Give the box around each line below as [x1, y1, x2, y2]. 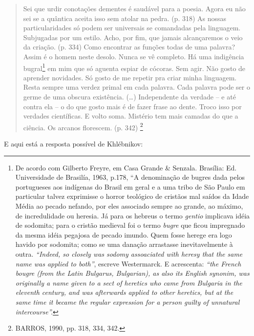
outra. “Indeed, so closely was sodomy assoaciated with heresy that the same [15, 248, 243, 259]
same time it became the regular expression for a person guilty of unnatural [15, 296, 240, 307]
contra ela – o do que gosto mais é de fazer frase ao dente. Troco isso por [23, 101, 242, 111]
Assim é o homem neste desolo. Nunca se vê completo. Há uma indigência [23, 51, 244, 61]
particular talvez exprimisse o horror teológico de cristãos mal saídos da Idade [15, 191, 249, 201]
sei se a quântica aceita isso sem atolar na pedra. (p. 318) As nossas [23, 13, 227, 23]
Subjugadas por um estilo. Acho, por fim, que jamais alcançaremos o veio [23, 32, 243, 42]
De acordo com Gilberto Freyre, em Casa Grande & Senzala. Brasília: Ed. [15, 162, 237, 172]
